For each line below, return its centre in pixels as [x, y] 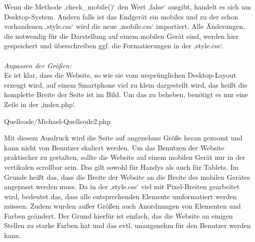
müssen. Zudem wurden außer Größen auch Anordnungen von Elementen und [123, 206]
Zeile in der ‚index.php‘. [40, 104]
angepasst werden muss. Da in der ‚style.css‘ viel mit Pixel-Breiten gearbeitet [122, 186]
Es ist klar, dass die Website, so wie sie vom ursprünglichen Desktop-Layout [120, 75]
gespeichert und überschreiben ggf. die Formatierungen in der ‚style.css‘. [114, 46]
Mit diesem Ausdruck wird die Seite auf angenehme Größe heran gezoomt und [123, 138]
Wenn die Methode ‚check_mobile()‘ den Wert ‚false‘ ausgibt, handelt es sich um [127, 6]
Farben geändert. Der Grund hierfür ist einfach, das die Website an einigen [119, 215]
